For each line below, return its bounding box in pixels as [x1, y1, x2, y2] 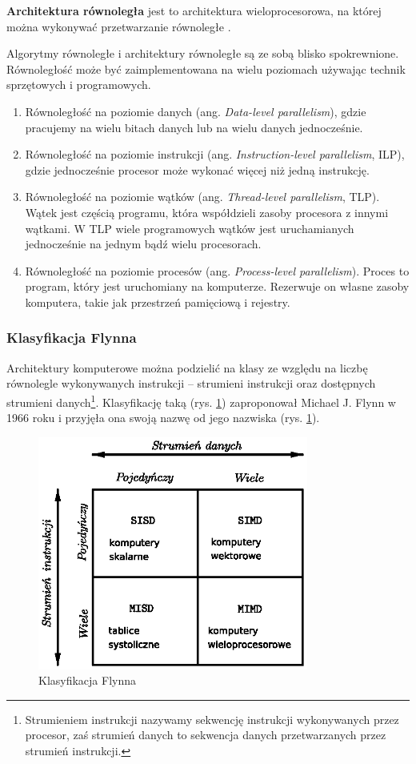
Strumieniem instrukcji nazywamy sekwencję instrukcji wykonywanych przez [25, 710, 399, 727]
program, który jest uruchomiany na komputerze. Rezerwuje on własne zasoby [25, 278, 410, 295]
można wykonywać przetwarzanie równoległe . [6, 18, 231, 34]
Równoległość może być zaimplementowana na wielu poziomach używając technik [6, 60, 406, 77]
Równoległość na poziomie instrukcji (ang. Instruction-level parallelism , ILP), [25, 146, 405, 163]
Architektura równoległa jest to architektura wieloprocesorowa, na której [6, 2, 382, 18]
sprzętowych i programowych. [6, 76, 151, 93]
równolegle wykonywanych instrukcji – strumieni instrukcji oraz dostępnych [6, 375, 376, 392]
